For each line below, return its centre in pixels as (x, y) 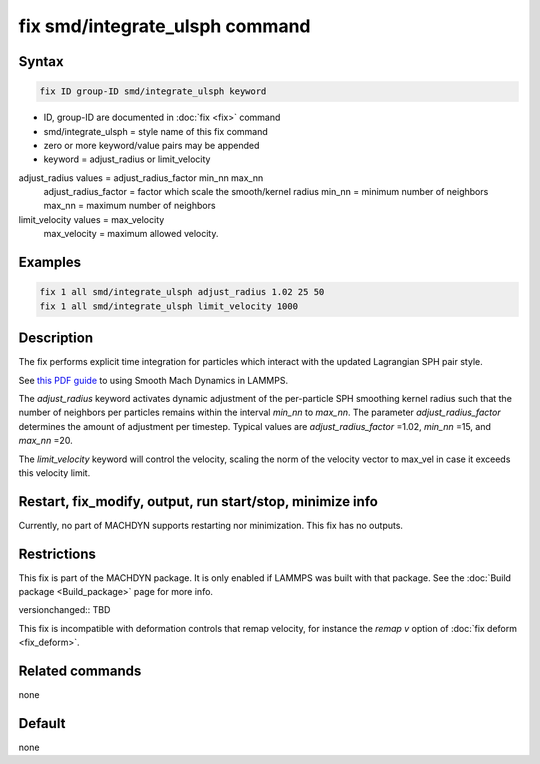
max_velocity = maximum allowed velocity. (131, 234)
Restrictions (57, 553)
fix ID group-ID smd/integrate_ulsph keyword (153, 91)
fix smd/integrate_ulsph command (164, 26)
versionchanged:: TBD (64, 610)
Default (42, 723)
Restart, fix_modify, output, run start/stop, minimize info (198, 501)
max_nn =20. (46, 441)
